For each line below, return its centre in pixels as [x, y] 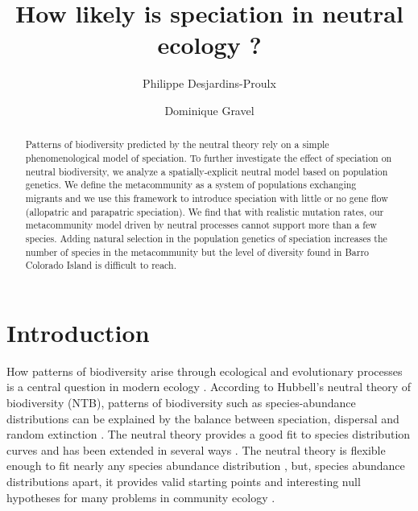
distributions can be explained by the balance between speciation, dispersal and [203, 418]
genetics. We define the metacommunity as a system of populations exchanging [191, 185]
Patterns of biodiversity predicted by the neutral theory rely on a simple [177, 144]
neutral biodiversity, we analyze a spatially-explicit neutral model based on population [207, 171]
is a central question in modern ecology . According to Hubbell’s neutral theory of [209, 387]
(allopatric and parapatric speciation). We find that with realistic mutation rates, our [205, 211]
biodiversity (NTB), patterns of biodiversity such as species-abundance [181, 402]
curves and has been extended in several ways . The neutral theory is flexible [196, 449]
